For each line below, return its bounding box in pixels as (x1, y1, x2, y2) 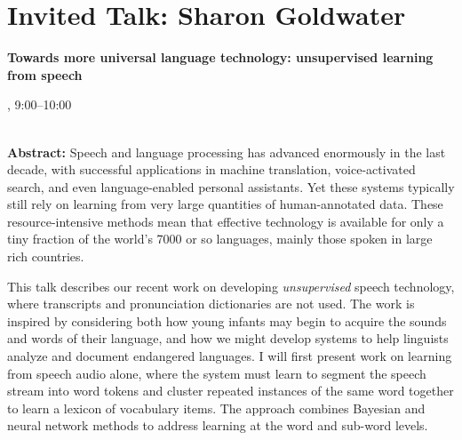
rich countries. (7, 247, 84, 266)
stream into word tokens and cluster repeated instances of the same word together (7, 381, 454, 400)
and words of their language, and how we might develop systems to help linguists (7, 329, 449, 348)
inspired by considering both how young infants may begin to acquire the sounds (7, 311, 447, 330)
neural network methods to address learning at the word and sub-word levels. (7, 416, 428, 435)
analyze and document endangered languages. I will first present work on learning (7, 347, 452, 365)
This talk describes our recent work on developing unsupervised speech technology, (7, 276, 455, 295)
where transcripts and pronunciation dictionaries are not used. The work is (7, 294, 415, 313)
